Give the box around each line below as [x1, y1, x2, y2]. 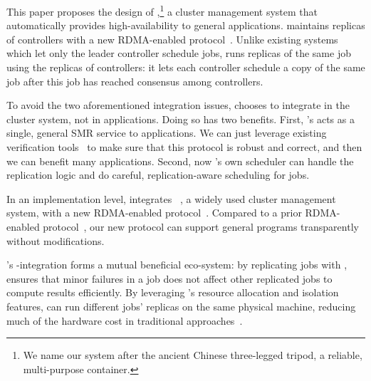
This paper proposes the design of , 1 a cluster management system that [6, 2, 318, 19]
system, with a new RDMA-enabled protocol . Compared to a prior [6, 205, 302, 220]
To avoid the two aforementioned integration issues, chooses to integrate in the [6, 98, 350, 113]
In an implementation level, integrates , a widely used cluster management [6, 191, 336, 206]
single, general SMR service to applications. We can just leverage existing [6, 125, 327, 140]
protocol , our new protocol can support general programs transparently [43, 219, 359, 234]
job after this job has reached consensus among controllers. [6, 73, 263, 88]
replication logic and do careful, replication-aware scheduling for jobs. [6, 167, 310, 182]
